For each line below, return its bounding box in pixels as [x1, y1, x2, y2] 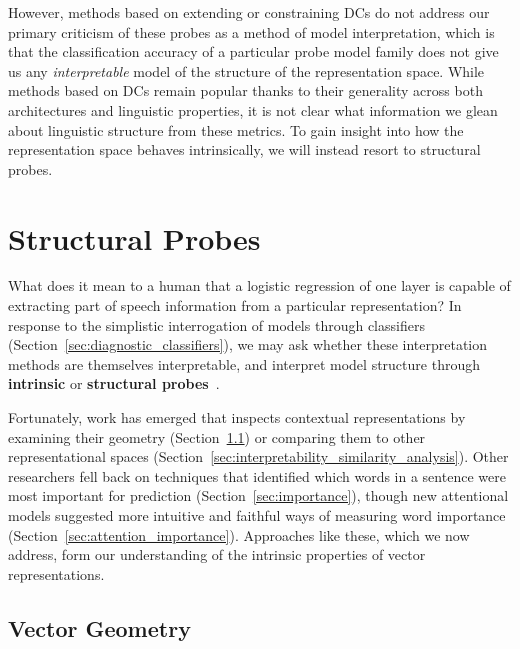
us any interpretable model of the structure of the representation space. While [8, 60, 485, 81]
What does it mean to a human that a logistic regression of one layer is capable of [8, 275, 511, 296]
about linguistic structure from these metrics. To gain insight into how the [8, 119, 464, 140]
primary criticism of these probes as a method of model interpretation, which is [8, 21, 495, 42]
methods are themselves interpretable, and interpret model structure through [8, 353, 480, 374]
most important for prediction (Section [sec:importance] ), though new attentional [8, 485, 509, 506]
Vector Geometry [8, 612, 191, 643]
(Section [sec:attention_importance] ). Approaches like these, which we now [8, 524, 470, 545]
